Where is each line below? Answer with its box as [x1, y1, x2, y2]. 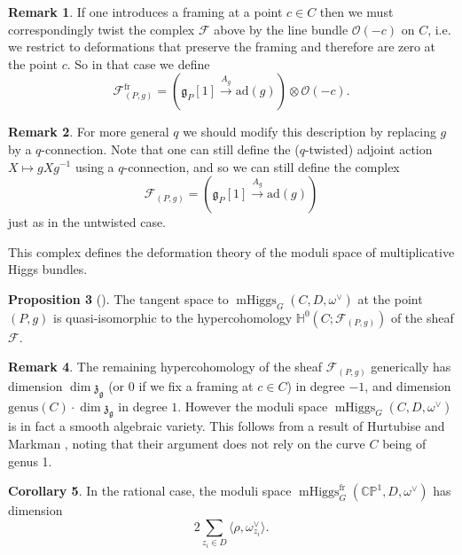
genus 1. [8, 451, 52, 470]
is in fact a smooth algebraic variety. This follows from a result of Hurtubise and [8, 417, 445, 435]
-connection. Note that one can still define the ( [41, 139, 300, 158]
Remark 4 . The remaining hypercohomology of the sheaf [8, 357, 323, 376]
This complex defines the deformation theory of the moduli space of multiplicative [8, 242, 455, 261]
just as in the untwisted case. [8, 213, 167, 231]
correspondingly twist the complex [8, 20, 195, 38]
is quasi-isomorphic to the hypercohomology [53, 308, 293, 326]
